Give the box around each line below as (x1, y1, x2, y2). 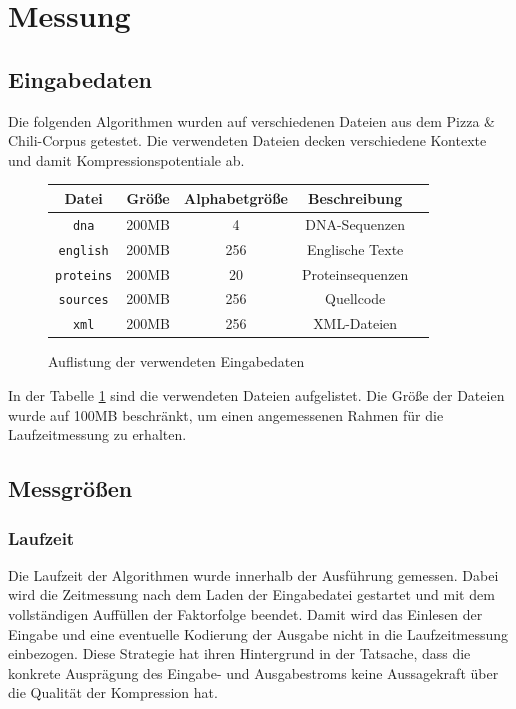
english (58, 243, 109, 258)
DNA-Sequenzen (305, 213, 405, 234)
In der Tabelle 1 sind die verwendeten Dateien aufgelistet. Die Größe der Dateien (8, 385, 505, 406)
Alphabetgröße (184, 187, 288, 208)
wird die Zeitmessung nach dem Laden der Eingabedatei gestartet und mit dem (8, 584, 495, 605)
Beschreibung (308, 187, 403, 208)
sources (58, 293, 109, 308)
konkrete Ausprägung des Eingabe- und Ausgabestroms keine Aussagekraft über (8, 662, 499, 683)
